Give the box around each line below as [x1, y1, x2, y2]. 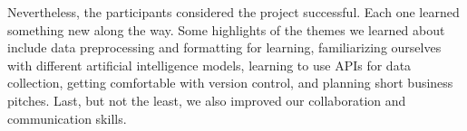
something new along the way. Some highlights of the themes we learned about [7, 20, 445, 39]
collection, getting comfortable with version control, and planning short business [7, 73, 453, 92]
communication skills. [7, 108, 127, 127]
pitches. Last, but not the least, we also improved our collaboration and [7, 90, 406, 109]
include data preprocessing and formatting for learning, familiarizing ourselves [7, 38, 442, 57]
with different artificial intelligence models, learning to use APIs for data [7, 55, 412, 74]
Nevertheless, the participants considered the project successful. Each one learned [7, 3, 460, 21]
